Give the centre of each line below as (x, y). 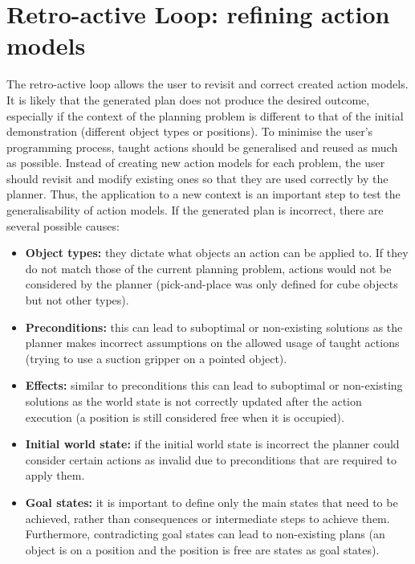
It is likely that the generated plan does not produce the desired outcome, (188, 99)
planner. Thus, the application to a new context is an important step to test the (203, 194)
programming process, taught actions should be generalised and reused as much (202, 147)
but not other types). (77, 300)
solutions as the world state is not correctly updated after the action (193, 401)
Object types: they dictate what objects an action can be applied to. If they (217, 253)
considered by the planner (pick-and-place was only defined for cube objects (212, 284)
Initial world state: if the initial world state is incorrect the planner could (212, 444)
